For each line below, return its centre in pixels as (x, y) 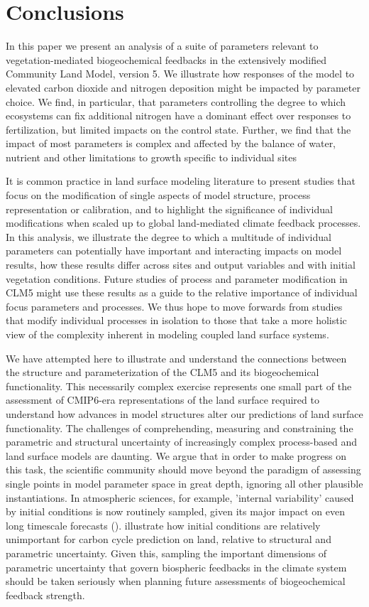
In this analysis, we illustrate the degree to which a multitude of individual (169, 236)
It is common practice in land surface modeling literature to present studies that (181, 181)
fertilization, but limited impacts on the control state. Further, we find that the (178, 129)
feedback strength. (45, 595)
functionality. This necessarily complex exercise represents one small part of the (179, 386)
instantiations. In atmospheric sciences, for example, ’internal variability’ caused (180, 497)
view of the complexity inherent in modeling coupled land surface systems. (167, 334)
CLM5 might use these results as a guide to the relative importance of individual (182, 292)
